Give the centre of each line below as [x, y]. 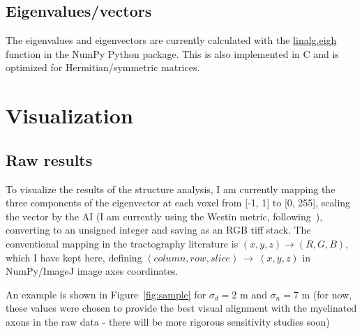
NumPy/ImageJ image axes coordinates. [92, 271]
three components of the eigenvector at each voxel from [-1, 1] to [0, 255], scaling [178, 203]
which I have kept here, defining [74, 257]
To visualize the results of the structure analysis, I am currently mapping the [171, 189]
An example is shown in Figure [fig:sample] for [106, 294]
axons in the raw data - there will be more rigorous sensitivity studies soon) [168, 321]
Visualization [69, 115]
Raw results [49, 159]
